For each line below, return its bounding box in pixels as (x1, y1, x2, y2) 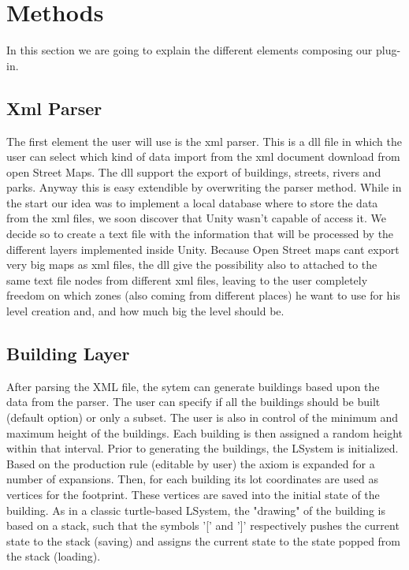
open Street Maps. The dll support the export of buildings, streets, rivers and (6, 163, 381, 180)
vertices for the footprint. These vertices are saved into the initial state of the (6, 486, 380, 502)
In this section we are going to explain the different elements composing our (6, 42, 373, 58)
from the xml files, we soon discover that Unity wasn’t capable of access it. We (6, 210, 386, 226)
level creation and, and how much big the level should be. (6, 303, 284, 319)
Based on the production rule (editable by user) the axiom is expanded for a (6, 455, 375, 471)
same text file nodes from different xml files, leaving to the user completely (6, 271, 368, 288)
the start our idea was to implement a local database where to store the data (6, 194, 378, 210)
